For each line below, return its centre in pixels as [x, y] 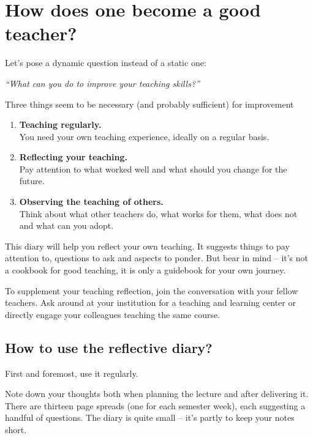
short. [16, 429]
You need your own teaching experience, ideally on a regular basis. [144, 136]
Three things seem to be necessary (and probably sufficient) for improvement [149, 104]
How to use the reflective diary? [109, 347]
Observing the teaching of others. [91, 202]
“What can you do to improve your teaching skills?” [102, 83]
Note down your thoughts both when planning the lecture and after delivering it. [157, 394]
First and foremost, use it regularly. [72, 373]
